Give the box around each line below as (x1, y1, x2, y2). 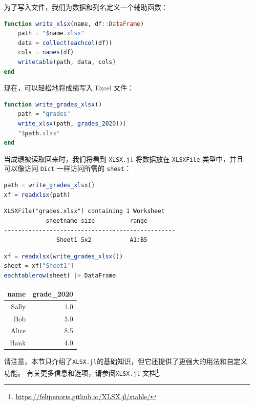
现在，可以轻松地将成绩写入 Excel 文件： (4, 83, 134, 93)
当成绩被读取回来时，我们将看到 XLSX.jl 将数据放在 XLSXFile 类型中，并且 (4, 153, 244, 164)
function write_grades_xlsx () (4, 101, 102, 108)
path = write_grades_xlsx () (4, 182, 95, 189)
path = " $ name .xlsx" (18, 30, 85, 37)
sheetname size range (45, 217, 148, 224)
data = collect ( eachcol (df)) (18, 39, 112, 46)
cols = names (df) (18, 49, 74, 56)
